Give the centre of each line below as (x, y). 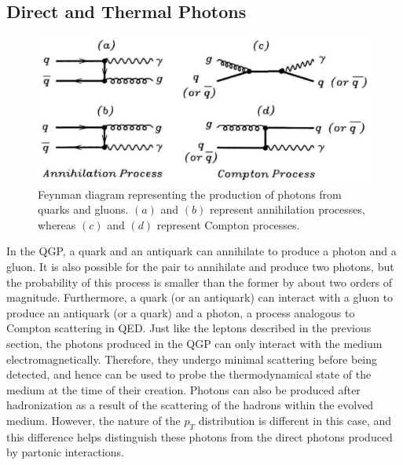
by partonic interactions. (65, 452)
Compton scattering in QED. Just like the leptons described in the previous (189, 328)
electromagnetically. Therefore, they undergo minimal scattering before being (192, 359)
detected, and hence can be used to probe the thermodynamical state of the (189, 374)
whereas (57, 224)
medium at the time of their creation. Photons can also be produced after (183, 389)
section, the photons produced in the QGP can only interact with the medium (194, 344)
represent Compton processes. (228, 224)
